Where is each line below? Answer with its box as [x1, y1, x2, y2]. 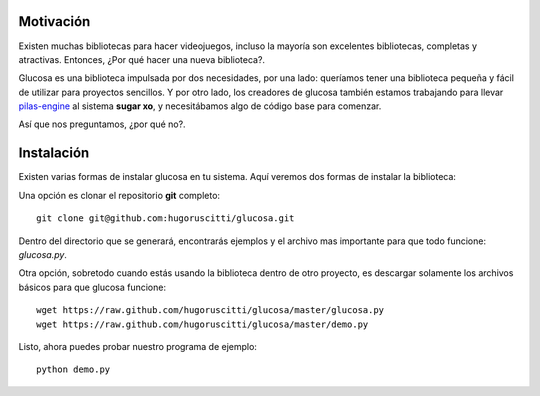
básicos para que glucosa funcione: [18, 281, 167, 293]
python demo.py [36, 364, 111, 375]
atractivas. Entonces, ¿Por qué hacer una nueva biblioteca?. [18, 53, 265, 65]
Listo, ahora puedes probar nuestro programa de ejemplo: [18, 340, 257, 352]
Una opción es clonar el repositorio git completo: [18, 189, 220, 201]
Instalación [18, 145, 90, 162]
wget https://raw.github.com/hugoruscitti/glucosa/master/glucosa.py [36, 305, 385, 316]
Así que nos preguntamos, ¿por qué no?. [18, 118, 186, 130]
